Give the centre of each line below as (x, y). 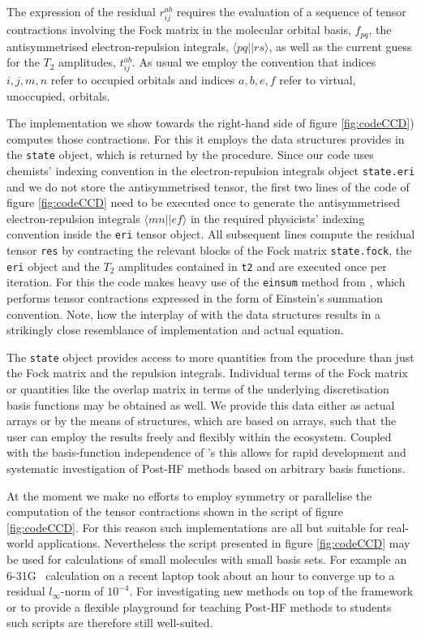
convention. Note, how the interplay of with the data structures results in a (193, 314)
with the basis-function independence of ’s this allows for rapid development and (206, 452)
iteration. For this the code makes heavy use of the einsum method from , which (206, 282)
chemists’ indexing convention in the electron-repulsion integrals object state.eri (211, 170)
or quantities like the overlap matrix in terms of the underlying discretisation (198, 389)
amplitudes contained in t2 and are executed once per (253, 266)
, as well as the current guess (340, 46)
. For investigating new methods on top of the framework (271, 591)
